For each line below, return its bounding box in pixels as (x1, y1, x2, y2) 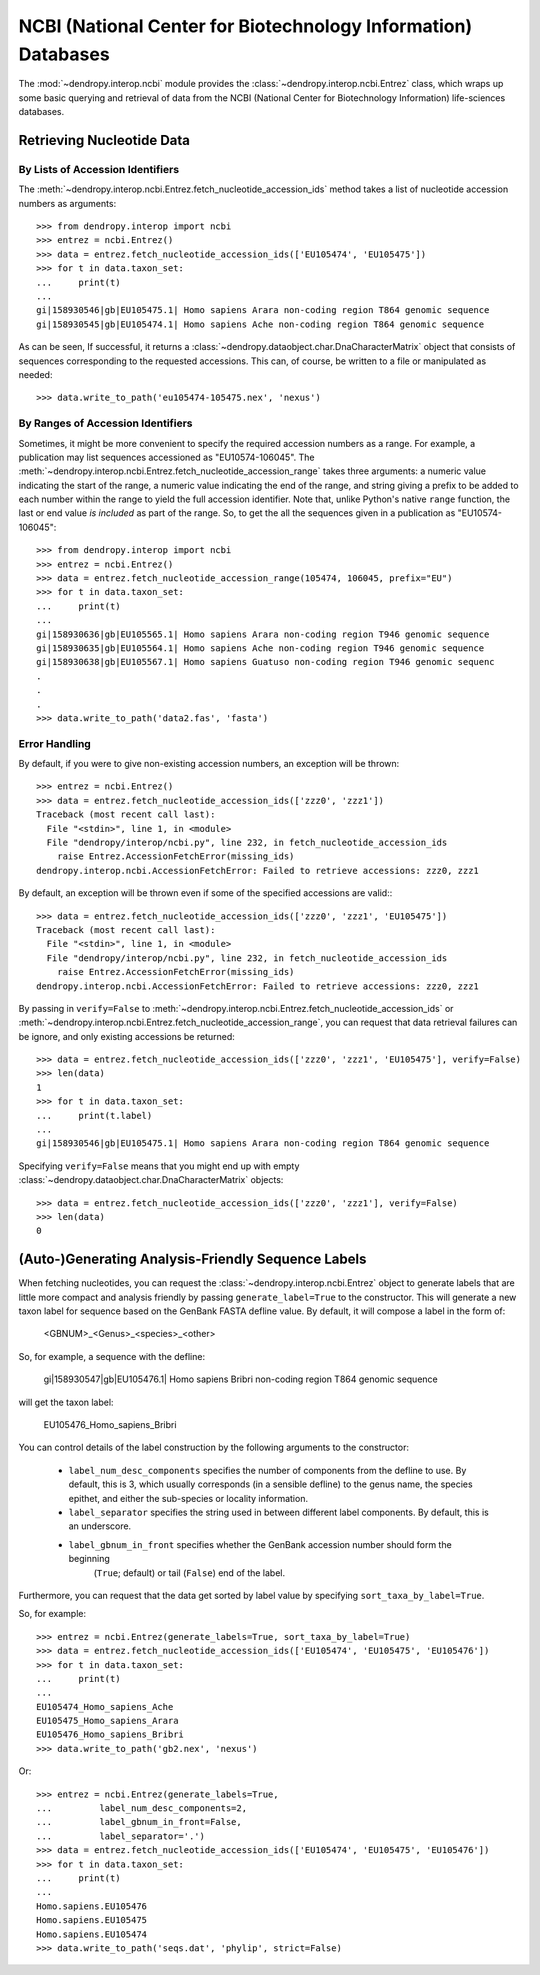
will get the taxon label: (18, 1396, 114, 1408)
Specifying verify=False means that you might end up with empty (18, 1160, 300, 1172)
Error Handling (18, 736, 92, 750)
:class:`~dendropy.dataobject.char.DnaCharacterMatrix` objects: (18, 1174, 284, 1186)
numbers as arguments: (18, 197, 117, 209)
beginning (68, 1553, 110, 1565)
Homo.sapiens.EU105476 (36, 1900, 148, 1912)
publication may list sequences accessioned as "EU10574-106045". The (18, 451, 315, 463)
